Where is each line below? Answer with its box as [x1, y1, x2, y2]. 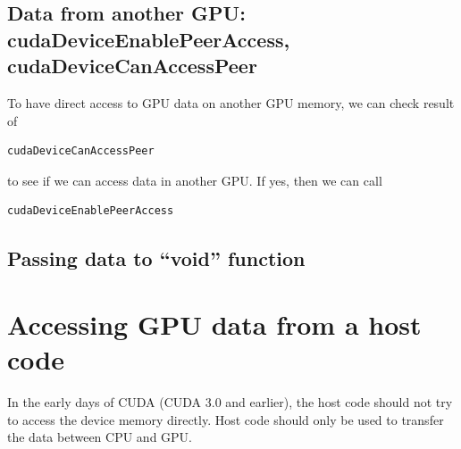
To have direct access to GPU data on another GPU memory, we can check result [7, 93, 455, 112]
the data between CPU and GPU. [7, 428, 192, 446]
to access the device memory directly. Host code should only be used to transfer [7, 410, 444, 428]
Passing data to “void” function [7, 245, 306, 272]
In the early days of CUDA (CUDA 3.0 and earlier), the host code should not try [7, 393, 453, 412]
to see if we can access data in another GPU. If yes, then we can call [7, 170, 382, 189]
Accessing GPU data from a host [7, 305, 422, 342]
